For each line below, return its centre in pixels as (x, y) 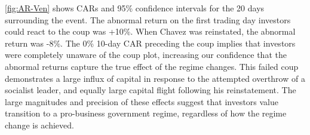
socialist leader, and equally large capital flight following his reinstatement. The (151, 90)
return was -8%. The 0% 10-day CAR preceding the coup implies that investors (150, 43)
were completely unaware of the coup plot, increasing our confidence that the (146, 55)
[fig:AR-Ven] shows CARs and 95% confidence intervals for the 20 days (135, 8)
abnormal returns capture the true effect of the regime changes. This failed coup (152, 66)
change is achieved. (39, 125)
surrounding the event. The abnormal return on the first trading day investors (148, 19)
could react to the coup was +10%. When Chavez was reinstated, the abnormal (150, 31)
